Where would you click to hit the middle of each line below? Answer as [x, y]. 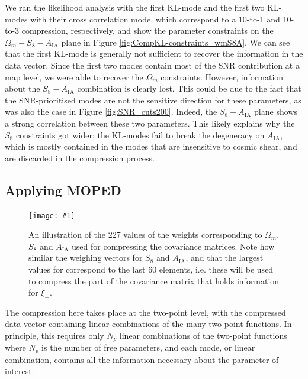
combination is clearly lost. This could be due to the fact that [189, 88]
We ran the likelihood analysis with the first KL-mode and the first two [135, 7]
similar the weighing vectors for [86, 257]
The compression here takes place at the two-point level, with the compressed [145, 312]
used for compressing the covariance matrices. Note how [173, 246]
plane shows [276, 111]
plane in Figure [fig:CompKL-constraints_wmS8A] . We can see [176, 42]
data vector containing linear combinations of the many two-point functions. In [148, 324]
